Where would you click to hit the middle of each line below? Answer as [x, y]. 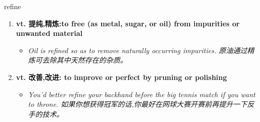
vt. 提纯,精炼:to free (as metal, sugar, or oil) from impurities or [128, 23]
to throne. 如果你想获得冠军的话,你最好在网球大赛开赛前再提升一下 [138, 104]
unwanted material [49, 33]
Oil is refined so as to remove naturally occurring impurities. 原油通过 [138, 50]
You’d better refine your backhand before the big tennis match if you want [142, 94]
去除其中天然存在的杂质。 [85, 60]
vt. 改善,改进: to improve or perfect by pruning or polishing [121, 77]
